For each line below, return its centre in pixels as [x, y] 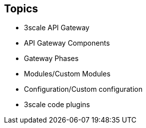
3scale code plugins [57, 105]
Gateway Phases [51, 59]
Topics [21, 9]
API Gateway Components [67, 43]
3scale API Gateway [57, 28]
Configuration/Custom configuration [83, 89]
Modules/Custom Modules [67, 74]
